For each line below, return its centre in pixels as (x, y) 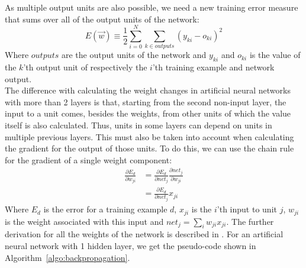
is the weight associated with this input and (84, 221)
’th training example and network (213, 67)
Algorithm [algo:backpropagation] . (67, 257)
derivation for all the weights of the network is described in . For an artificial (144, 234)
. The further (250, 221)
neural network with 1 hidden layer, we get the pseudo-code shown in (131, 245)
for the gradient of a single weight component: (88, 159)
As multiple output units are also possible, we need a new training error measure (152, 7)
